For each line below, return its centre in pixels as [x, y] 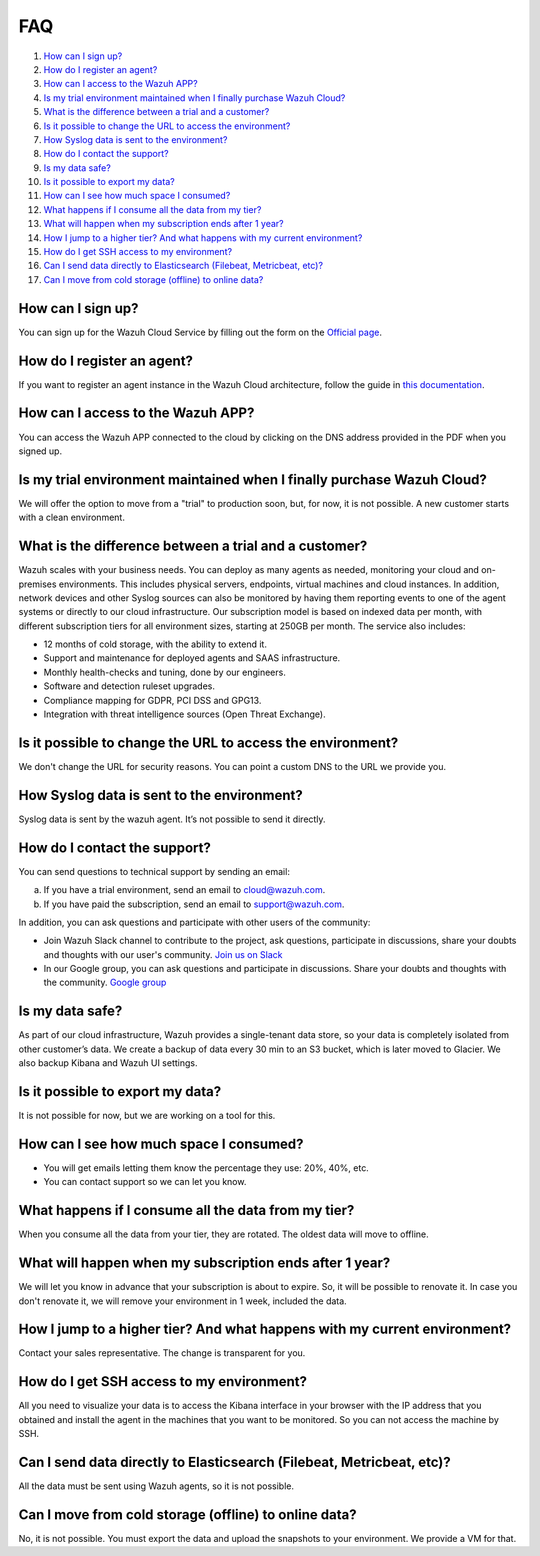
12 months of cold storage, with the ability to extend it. [155, 644]
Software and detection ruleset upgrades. [129, 686]
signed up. [40, 451]
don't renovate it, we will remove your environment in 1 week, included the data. [182, 1301]
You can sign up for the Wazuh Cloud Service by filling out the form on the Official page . [200, 332]
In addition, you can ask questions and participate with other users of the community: [194, 922]
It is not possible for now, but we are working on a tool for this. [147, 1116]
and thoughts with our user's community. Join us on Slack [163, 954]
